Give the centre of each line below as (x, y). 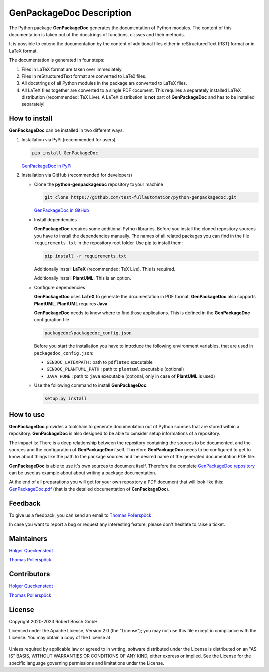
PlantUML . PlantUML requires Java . (71, 304)
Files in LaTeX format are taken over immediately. (72, 69)
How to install (31, 119)
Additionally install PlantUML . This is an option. (83, 278)
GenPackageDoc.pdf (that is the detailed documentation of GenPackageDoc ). (89, 489)
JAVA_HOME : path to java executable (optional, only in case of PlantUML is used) (131, 376)
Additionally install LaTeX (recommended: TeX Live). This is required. (105, 269)
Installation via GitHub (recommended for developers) (77, 175)
